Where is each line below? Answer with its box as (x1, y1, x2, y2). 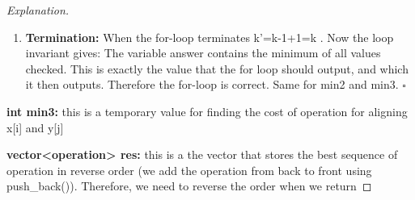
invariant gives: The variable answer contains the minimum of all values (25, 44, 381, 61)
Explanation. (6, 2, 70, 18)
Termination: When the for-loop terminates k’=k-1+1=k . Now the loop (25, 28, 394, 45)
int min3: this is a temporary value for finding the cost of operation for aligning (6, 102, 408, 119)
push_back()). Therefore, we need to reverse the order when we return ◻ (6, 177, 372, 194)
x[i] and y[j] (6, 119, 64, 135)
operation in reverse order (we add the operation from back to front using (6, 161, 372, 178)
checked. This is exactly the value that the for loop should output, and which (25, 60, 409, 77)
